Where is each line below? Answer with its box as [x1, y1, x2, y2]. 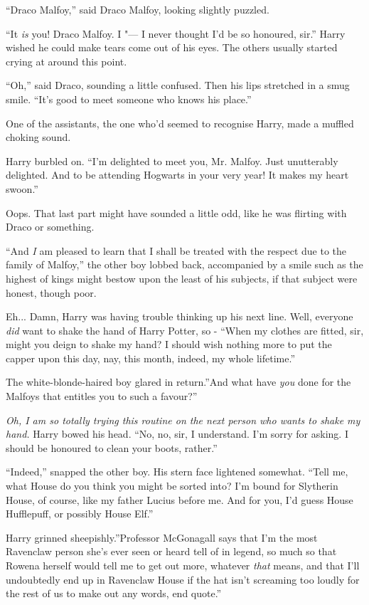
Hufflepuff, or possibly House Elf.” [6, 506, 154, 521]
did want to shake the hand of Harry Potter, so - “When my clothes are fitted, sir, [6, 322, 364, 337]
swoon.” [6, 181, 38, 196]
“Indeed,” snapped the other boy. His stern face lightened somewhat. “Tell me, [6, 464, 348, 479]
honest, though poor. [6, 285, 97, 300]
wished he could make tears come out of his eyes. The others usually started [6, 40, 338, 55]
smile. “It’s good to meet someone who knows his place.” [6, 91, 252, 106]
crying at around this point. [6, 53, 127, 68]
